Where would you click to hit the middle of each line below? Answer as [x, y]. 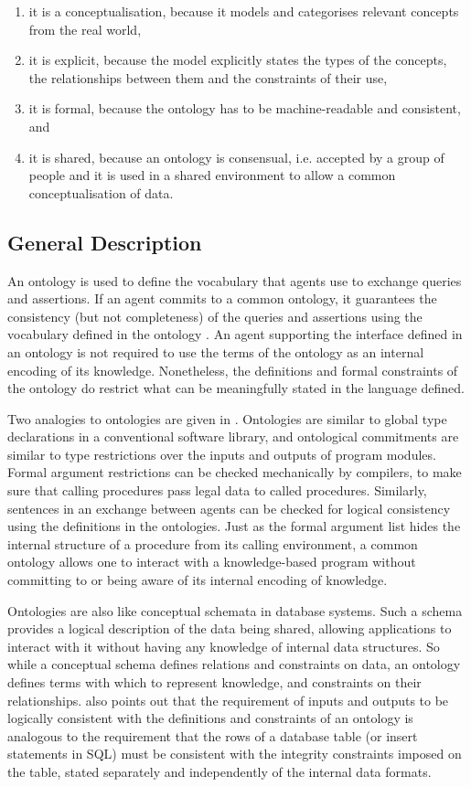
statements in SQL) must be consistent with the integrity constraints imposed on [235, 754]
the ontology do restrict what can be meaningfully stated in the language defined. [236, 388]
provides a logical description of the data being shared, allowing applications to [230, 628]
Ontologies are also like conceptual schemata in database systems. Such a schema [235, 610]
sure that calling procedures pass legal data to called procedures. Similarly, [217, 490]
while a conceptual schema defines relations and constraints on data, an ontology [234, 664]
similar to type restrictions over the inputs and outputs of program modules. [222, 454]
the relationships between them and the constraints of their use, [208, 77]
